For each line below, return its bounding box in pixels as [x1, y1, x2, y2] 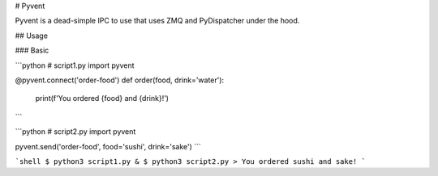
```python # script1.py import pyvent [15, 61, 135, 70]
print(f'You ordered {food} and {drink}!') [35, 94, 170, 103]
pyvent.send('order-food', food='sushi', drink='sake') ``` [15, 141, 202, 151]
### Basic [15, 45, 49, 56]
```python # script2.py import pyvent [15, 127, 136, 136]
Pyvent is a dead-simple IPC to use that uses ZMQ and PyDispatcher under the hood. [15, 16, 300, 26]
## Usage [15, 31, 49, 40]
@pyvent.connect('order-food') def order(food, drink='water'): [15, 75, 225, 85]
